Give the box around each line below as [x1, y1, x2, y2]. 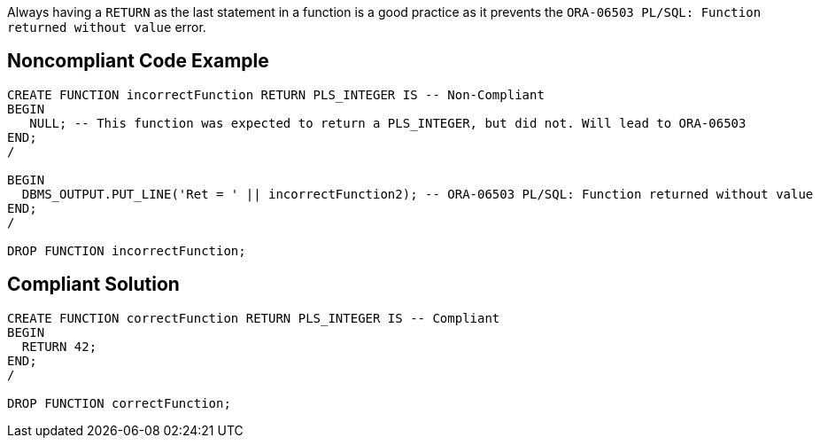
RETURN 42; [21, 339, 97, 354]
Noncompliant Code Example [7, 50, 269, 73]
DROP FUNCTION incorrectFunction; [7, 243, 246, 258]
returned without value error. [7, 20, 206, 35]
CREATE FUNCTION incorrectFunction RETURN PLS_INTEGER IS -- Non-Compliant [7, 87, 545, 102]
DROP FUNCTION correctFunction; [7, 395, 231, 410]
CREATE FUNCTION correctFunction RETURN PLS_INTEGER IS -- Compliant [7, 310, 500, 325]
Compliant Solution [7, 273, 180, 296]
